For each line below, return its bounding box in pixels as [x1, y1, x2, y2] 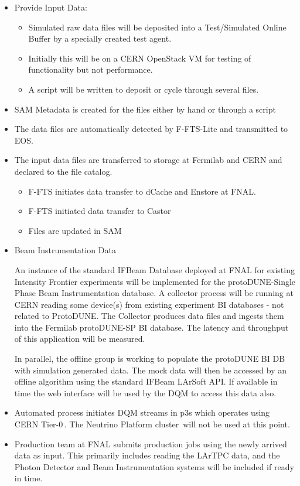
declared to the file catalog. [14, 165, 112, 177]
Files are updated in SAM [28, 224, 122, 236]
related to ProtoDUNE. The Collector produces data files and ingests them [14, 310, 284, 322]
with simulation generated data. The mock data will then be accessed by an [14, 363, 287, 376]
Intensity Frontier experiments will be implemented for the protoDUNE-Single [14, 275, 296, 287]
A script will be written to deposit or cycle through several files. [28, 83, 259, 95]
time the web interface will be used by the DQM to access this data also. [14, 386, 277, 399]
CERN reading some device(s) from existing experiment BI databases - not [14, 298, 284, 310]
